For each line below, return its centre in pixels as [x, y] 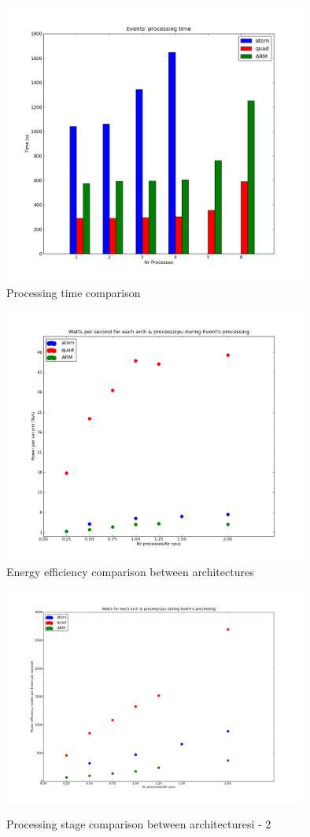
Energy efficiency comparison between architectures [130, 572]
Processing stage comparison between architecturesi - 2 [139, 824]
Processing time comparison [74, 292]
